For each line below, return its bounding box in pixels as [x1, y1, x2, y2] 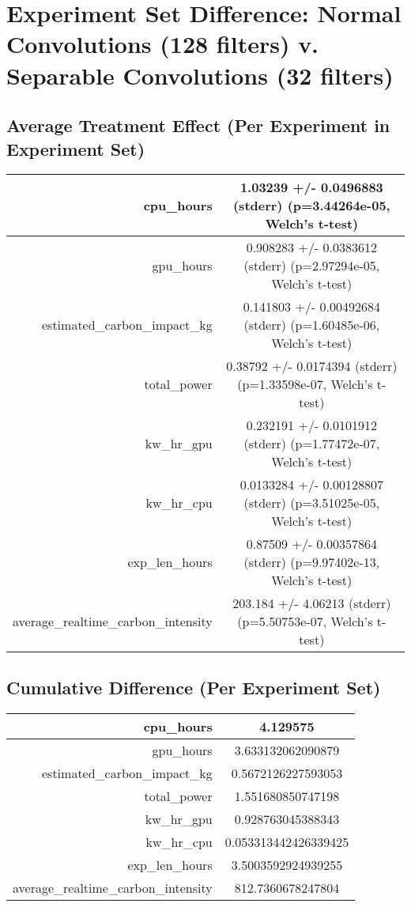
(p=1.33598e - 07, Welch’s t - [237, 375, 386, 394]
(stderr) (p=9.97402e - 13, [243, 553, 380, 572]
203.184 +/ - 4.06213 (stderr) [232, 594, 391, 613]
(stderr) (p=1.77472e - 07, [243, 434, 380, 453]
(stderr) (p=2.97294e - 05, [243, 256, 380, 275]
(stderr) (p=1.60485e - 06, [243, 316, 380, 334]
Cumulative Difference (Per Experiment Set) [6, 675, 381, 699]
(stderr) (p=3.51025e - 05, [243, 493, 380, 512]
